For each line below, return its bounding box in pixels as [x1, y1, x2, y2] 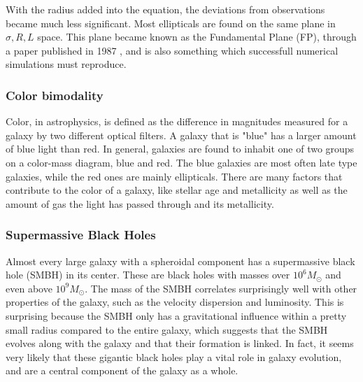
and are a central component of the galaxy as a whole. [6, 363, 239, 378]
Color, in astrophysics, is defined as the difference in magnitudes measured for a [6, 114, 348, 129]
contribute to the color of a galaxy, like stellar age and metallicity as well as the [6, 183, 348, 197]
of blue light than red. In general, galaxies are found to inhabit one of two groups [6, 141, 355, 156]
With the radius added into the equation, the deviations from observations [6, 2, 325, 16]
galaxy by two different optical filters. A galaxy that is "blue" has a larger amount [6, 127, 357, 142]
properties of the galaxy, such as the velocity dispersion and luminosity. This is [6, 295, 344, 309]
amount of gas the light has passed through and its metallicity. [6, 196, 274, 211]
